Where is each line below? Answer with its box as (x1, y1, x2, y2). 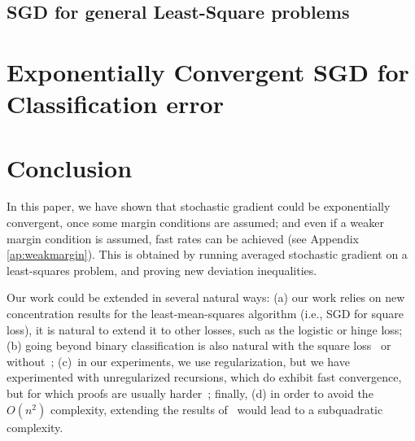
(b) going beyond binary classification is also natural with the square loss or (7, 337, 391, 354)
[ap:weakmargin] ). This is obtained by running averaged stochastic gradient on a (7, 246, 408, 263)
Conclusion (7, 151, 133, 184)
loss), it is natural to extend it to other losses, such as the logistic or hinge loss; (7, 321, 403, 338)
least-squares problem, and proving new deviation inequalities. (7, 261, 317, 278)
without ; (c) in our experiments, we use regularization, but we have (7, 352, 350, 369)
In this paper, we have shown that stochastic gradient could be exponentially (7, 198, 391, 215)
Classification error (7, 87, 224, 120)
